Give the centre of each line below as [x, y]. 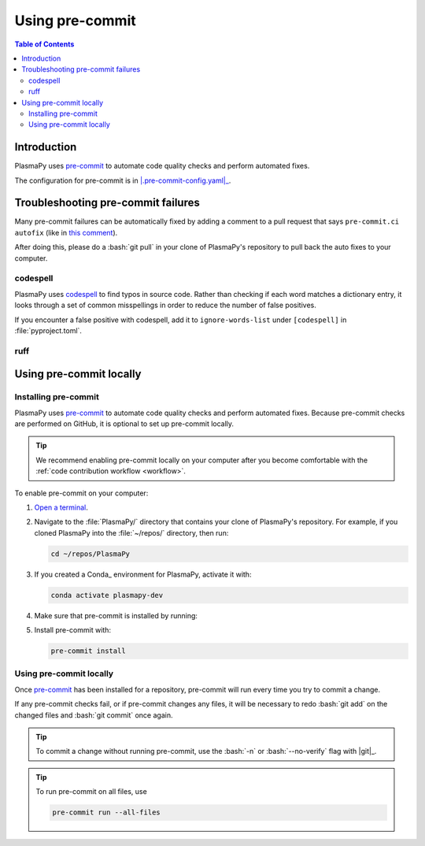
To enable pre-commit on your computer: [81, 493]
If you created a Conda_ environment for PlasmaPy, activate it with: [143, 574]
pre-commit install [88, 651]
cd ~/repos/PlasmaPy [90, 554]
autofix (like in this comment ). [66, 232]
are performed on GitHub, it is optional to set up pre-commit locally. [124, 424]
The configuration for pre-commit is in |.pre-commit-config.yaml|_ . [123, 180]
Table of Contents [44, 44]
